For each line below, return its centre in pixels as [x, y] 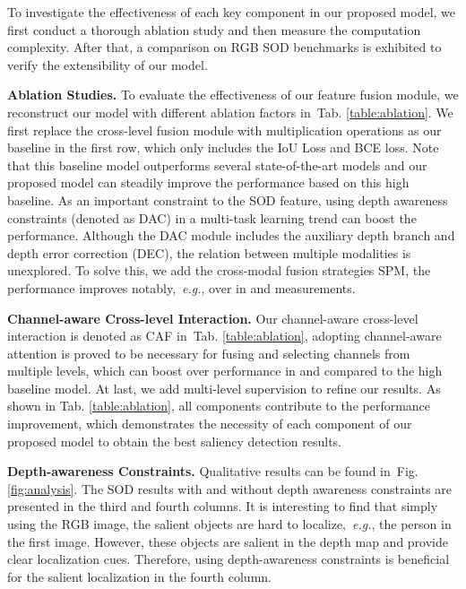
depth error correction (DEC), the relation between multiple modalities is [209, 252]
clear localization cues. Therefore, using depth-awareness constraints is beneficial [229, 559]
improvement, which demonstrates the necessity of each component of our [210, 424]
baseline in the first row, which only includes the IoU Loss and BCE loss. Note [223, 147]
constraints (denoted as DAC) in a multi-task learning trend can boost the [212, 217]
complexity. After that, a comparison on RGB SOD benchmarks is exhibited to [224, 47]
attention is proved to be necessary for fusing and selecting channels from [209, 353]
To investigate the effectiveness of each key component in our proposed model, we [232, 12]
